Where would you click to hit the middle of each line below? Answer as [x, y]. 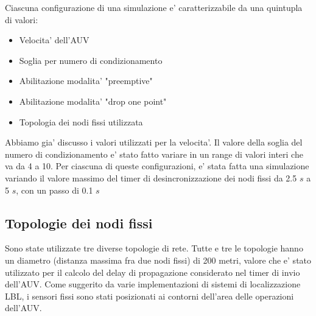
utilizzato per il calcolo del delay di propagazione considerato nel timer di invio [153, 272]
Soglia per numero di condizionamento [91, 60]
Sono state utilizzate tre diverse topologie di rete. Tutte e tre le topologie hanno [154, 248]
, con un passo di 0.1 [54, 190]
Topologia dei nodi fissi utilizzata [81, 121]
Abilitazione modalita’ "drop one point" [93, 101]
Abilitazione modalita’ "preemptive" [86, 81]
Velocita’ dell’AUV [54, 40]
